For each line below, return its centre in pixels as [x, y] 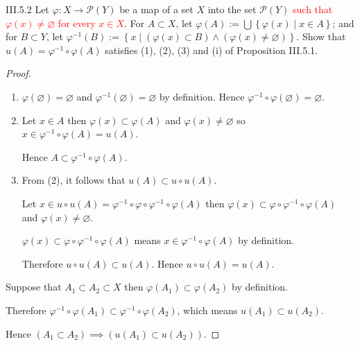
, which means [207, 310]
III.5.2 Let [27, 9]
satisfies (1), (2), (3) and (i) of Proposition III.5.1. [211, 50]
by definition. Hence [202, 96]
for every [77, 23]
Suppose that [34, 287]
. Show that [321, 36]
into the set [232, 9]
